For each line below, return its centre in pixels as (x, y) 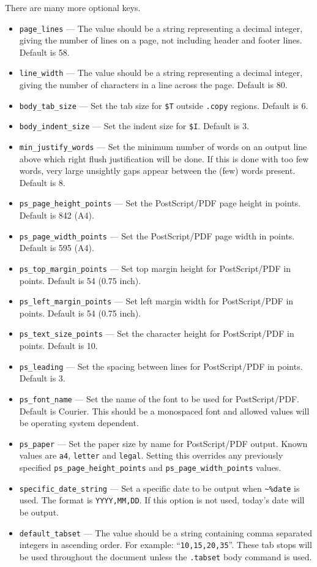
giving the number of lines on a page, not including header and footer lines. (161, 40)
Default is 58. (44, 52)
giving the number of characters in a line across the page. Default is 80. (153, 85)
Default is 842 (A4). (57, 215)
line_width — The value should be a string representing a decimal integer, (161, 73)
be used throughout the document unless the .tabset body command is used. (166, 556)
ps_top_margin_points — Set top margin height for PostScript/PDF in (155, 268)
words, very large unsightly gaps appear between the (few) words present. (157, 171)
